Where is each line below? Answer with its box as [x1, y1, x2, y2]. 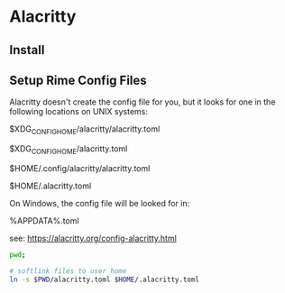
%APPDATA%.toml [9, 215, 79, 226]
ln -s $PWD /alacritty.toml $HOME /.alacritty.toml [9, 275, 200, 284]
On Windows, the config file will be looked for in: [9, 197, 190, 208]
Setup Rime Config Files [9, 72, 147, 87]
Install [9, 42, 45, 58]
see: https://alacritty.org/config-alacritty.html [9, 233, 178, 243]
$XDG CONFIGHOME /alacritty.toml [9, 143, 128, 156]
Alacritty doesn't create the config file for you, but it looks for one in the [9, 96, 276, 107]
